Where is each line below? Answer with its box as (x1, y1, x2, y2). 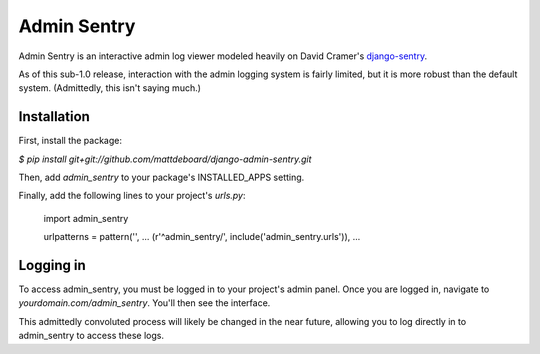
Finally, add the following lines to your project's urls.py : (18, 190, 246, 202)
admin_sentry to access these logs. (18, 330, 165, 342)
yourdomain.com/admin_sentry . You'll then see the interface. (18, 297, 271, 309)
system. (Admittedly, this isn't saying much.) (18, 82, 202, 94)
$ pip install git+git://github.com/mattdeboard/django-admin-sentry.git (18, 153, 312, 165)
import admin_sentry (43, 212, 129, 224)
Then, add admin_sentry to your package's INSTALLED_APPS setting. (18, 171, 305, 184)
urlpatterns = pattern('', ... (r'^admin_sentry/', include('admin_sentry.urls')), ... (43, 231, 361, 243)
